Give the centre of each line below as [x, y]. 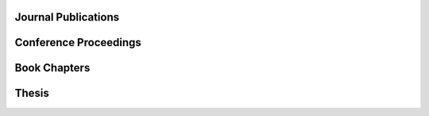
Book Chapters [52, 68]
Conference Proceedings [78, 43]
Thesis [32, 93]
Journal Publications [67, 17]
